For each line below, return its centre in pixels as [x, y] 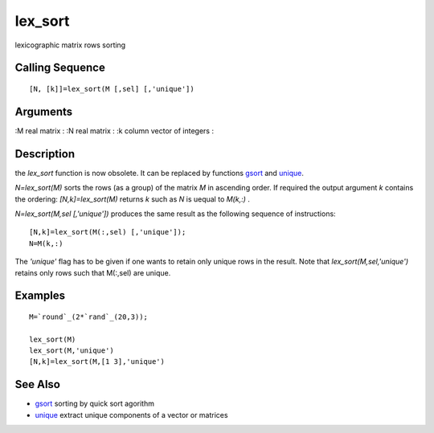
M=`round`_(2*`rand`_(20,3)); [89, 317]
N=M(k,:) [46, 243]
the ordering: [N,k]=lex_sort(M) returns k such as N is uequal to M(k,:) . [133, 199]
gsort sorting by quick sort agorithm [94, 404]
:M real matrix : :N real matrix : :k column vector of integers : [115, 131]
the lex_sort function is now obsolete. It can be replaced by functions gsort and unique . [160, 173]
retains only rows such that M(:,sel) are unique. [93, 272]
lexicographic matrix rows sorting [70, 45]
